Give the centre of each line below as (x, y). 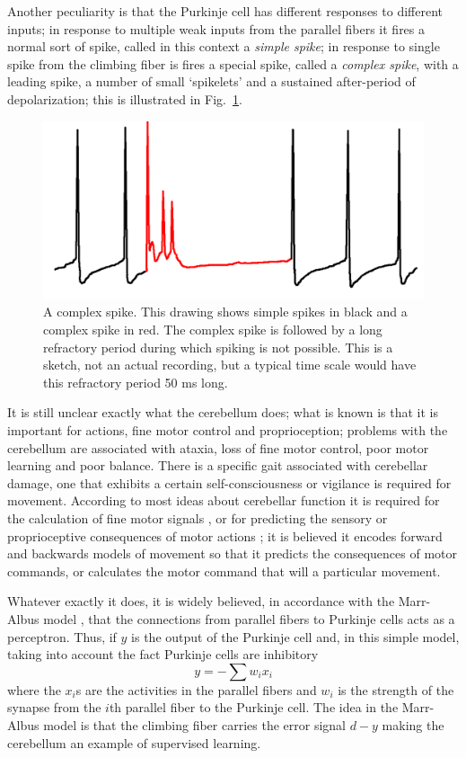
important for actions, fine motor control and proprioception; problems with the (228, 430)
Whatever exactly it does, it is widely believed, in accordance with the (201, 601)
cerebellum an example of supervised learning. (134, 742)
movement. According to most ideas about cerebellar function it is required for (224, 500)
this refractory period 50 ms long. (136, 382)
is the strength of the (396, 689)
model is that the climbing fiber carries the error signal (194, 724)
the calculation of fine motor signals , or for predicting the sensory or (198, 518)
